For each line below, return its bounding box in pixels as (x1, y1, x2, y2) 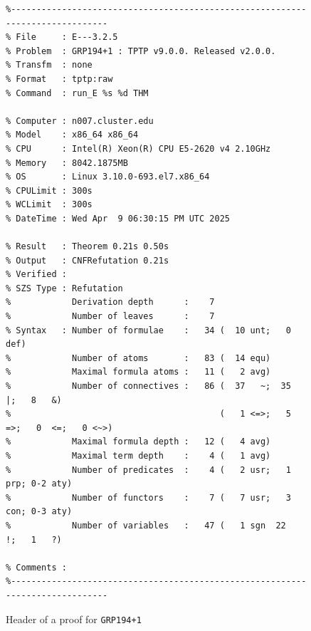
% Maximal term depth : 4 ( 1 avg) (6, 451, 271, 461)
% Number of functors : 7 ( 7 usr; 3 (6, 492, 291, 503)
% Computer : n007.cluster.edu (6, 115, 154, 126)
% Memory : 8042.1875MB (6, 157, 128, 168)
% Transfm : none (6, 60, 93, 71)
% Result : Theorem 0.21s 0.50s (6, 241, 169, 252)
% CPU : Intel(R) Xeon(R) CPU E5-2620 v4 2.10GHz (6, 143, 271, 154)
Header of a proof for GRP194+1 (6, 611, 142, 626)
